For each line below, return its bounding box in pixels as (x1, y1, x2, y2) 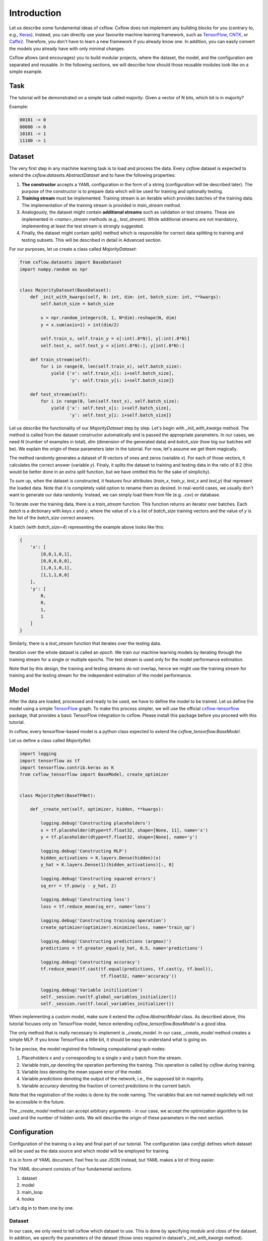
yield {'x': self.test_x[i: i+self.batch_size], (51, 405, 172, 411)
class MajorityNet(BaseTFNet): (19, 792, 96, 798)
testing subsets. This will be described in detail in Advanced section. (21, 237, 162, 243)
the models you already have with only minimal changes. (9, 45, 125, 52)
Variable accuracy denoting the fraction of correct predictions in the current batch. (21, 1083, 192, 1089)
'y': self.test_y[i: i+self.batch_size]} (69, 412, 172, 418)
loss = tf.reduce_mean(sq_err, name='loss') (40, 903, 151, 909)
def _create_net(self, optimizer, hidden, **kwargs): (30, 807, 164, 812)
